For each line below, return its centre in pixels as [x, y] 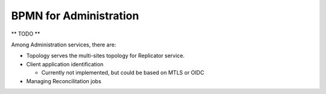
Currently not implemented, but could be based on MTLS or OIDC [123, 73]
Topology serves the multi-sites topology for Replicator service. [106, 56]
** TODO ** [26, 34]
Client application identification [65, 64]
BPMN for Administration [75, 16]
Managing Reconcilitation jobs [64, 81]
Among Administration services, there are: [64, 45]
